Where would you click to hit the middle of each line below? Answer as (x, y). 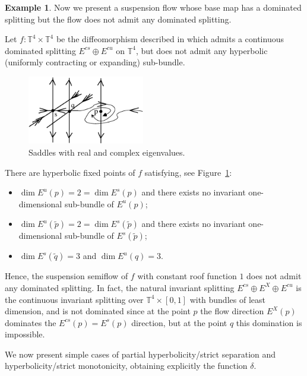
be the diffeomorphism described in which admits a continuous (170, 39)
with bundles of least (227, 299)
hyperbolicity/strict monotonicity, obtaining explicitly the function (126, 366)
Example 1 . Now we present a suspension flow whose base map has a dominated (153, 7)
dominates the (31, 322)
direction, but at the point (179, 322)
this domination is (269, 322)
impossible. (25, 334)
